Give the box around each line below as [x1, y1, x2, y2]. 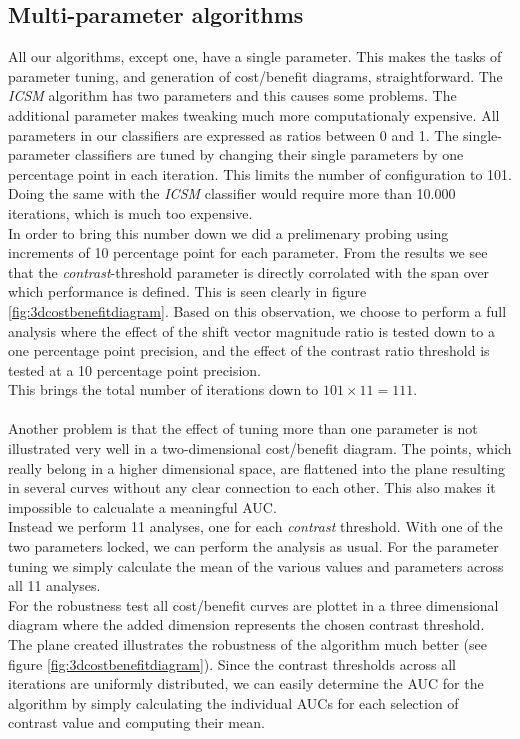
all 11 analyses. [8, 575, 101, 596]
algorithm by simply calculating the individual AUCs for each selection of [8, 692, 459, 713]
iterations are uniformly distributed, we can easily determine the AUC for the [8, 673, 484, 694]
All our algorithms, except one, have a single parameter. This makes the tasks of [8, 46, 502, 67]
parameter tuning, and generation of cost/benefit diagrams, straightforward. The [8, 65, 503, 86]
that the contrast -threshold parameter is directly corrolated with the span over [8, 261, 490, 282]
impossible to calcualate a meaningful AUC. [8, 496, 277, 517]
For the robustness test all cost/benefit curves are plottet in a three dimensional [8, 594, 499, 615]
